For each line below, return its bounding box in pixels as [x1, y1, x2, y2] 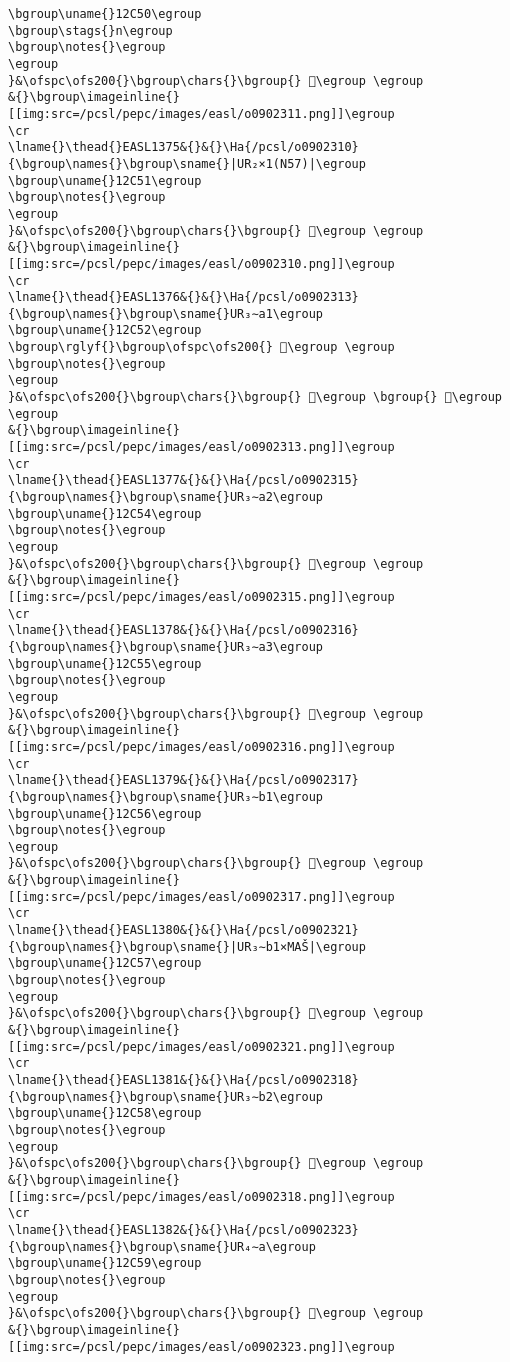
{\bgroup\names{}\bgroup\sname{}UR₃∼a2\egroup [8, 490, 323, 505]
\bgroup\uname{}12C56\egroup [8, 806, 202, 821]
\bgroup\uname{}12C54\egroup [8, 506, 202, 521]
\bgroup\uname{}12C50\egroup [8, 7, 202, 21]
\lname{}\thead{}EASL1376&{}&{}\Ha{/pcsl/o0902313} [8, 290, 359, 305]
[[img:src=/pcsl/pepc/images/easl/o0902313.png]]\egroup [8, 440, 395, 455]
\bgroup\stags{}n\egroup [8, 23, 173, 38]
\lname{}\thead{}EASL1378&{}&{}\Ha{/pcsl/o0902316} [8, 623, 359, 638]
